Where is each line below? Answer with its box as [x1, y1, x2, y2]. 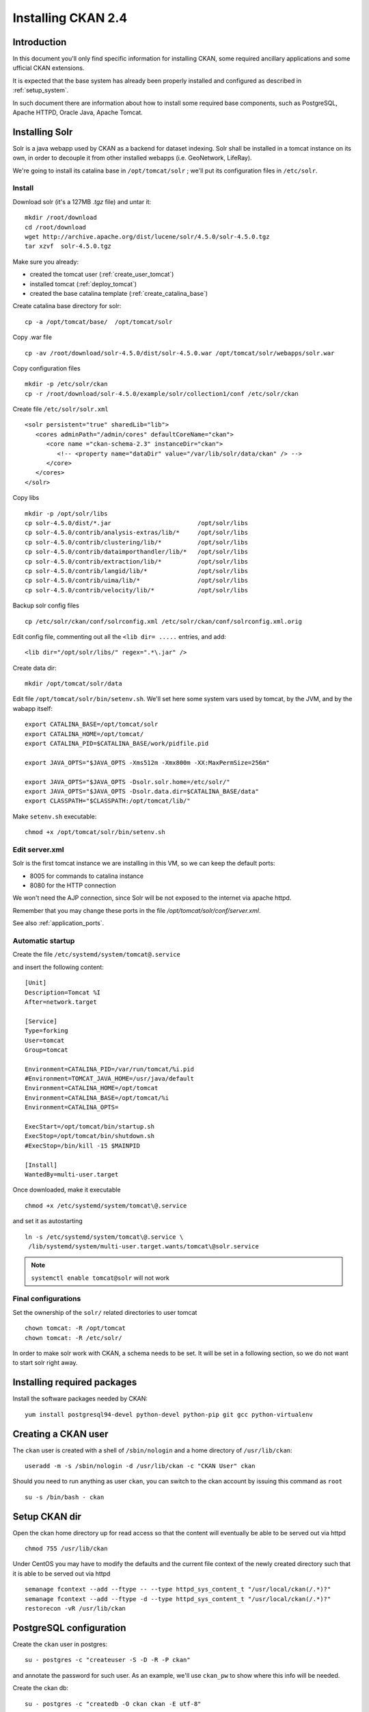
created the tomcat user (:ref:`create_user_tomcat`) [29, 270, 174, 279]
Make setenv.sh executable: [12, 812, 97, 820]
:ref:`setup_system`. [12, 86, 69, 95]
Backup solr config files [12, 601, 80, 609]
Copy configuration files [12, 364, 81, 373]
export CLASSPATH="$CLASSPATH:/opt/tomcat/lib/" [25, 797, 191, 805]
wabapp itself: [12, 704, 53, 712]
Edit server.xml [12, 844, 64, 854]
